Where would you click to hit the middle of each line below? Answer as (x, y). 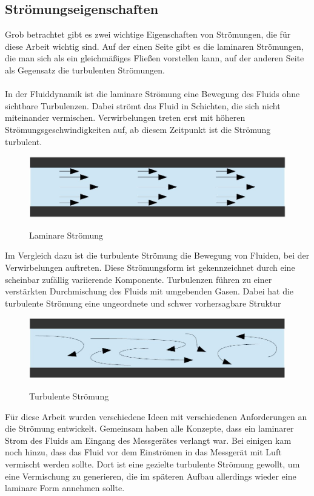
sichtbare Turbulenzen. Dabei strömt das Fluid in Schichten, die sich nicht (143, 105)
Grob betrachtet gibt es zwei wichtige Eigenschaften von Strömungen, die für (148, 34)
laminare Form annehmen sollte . (65, 488)
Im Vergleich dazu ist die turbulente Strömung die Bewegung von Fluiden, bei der (157, 255)
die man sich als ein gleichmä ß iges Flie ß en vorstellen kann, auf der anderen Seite (155, 58)
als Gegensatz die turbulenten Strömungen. (85, 70)
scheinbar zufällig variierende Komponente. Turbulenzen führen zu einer (139, 279)
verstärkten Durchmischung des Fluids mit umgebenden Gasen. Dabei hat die (149, 291)
